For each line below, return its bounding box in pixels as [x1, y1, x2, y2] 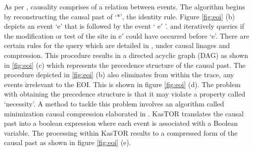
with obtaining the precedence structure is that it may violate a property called [4, 89, 246, 99]
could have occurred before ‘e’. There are [126, 30, 250, 41]
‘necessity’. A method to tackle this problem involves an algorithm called [4, 98, 224, 108]
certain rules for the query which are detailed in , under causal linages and [4, 40, 230, 50]
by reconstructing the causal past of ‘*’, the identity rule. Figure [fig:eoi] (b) [4, 11, 235, 21]
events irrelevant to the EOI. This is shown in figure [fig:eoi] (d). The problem [4, 79, 241, 89]
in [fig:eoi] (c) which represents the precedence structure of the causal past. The [4, 59, 246, 70]
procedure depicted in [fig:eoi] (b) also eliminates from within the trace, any [4, 69, 234, 80]
